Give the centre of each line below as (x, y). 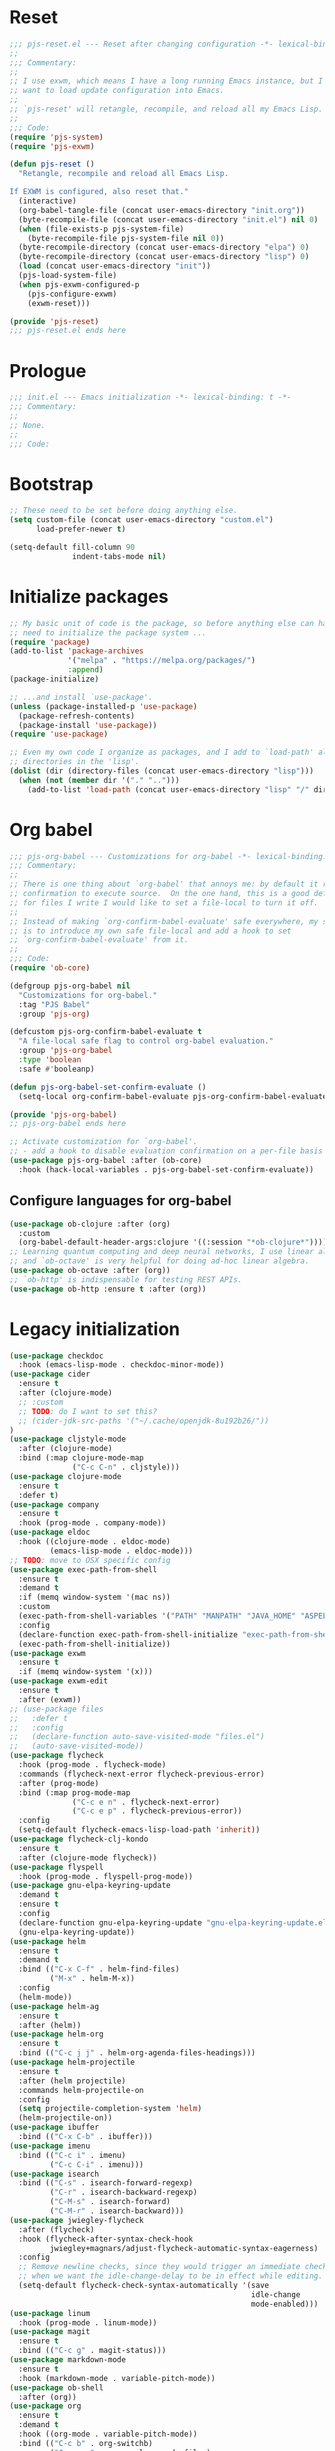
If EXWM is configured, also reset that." (99, 192)
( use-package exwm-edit (59, 1681)
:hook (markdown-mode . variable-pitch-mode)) (117, 2378)
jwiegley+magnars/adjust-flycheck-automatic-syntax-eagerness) (184, 2248)
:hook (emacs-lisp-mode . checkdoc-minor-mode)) (121, 1365)
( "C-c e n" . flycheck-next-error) (146, 1802)
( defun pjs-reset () (52, 164)
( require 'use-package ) (59, 734)
